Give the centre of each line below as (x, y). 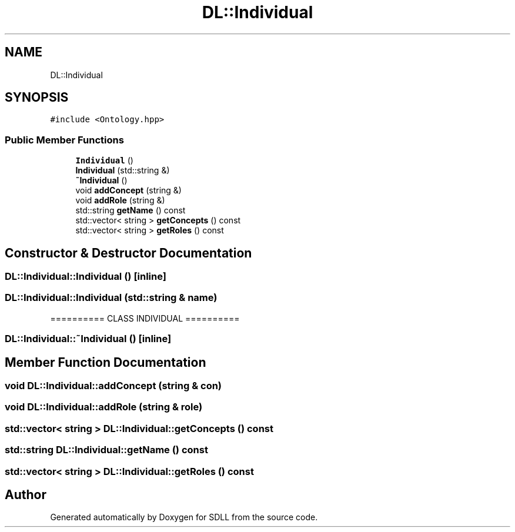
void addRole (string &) (120, 200)
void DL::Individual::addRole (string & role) (104, 407)
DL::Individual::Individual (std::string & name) (111, 298)
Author (26, 494)
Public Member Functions (64, 140)
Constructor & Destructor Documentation (128, 253)
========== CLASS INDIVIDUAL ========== (145, 318)
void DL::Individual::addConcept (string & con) (113, 386)
